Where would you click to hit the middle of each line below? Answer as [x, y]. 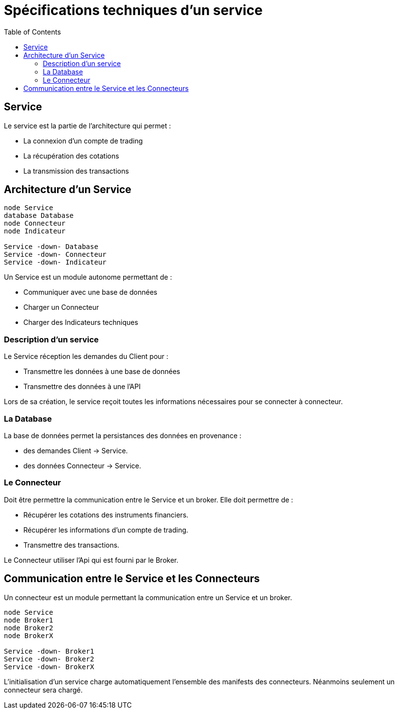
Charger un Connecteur [61, 307]
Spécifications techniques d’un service [133, 10]
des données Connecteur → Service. [82, 465]
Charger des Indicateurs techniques [81, 322]
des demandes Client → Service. [76, 450]
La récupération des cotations [71, 156]
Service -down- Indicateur [55, 262]
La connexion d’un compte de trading [83, 141]
